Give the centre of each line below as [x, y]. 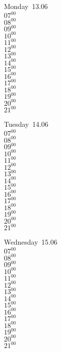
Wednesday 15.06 [31, 242]
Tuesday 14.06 [26, 124]
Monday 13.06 [26, 6]
